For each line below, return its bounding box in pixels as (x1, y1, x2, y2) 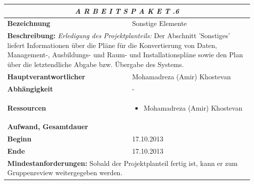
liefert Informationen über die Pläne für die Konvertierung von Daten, (7, 40, 217, 50)
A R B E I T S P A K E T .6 (75, 5, 179, 16)
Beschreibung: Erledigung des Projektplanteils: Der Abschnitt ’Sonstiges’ (7, 30, 230, 41)
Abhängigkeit (7, 83, 53, 93)
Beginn (7, 134, 32, 144)
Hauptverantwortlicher (7, 71, 85, 81)
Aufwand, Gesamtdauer (7, 121, 88, 132)
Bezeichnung (7, 18, 50, 28)
